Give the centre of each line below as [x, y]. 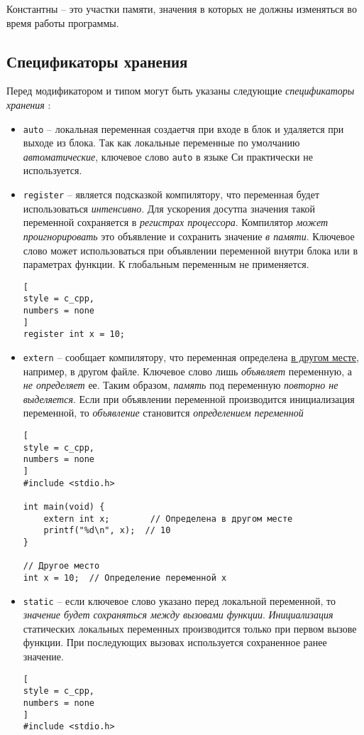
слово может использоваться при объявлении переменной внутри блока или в [191, 250]
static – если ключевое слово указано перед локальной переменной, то [180, 600]
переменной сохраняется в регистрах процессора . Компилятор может [176, 222]
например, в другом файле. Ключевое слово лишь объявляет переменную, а [188, 371]
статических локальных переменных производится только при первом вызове [190, 628]
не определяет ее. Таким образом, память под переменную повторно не [181, 385]
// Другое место [61, 566]
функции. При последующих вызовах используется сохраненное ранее [175, 642]
